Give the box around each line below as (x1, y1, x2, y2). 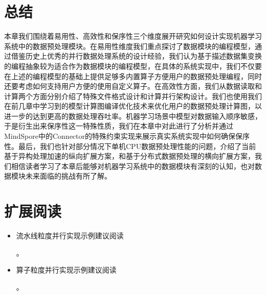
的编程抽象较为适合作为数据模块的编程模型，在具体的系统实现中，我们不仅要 (4, 60, 262, 71)
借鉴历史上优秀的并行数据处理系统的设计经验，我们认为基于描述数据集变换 (11, 51, 262, 61)
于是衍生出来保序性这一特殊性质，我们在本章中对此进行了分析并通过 (4, 120, 233, 131)
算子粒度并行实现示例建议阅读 (16, 264, 117, 275)
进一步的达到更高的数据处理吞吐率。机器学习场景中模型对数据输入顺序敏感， (4, 110, 262, 121)
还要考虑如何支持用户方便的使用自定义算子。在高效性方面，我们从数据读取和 (4, 81, 262, 91)
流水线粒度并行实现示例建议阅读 (16, 230, 124, 241)
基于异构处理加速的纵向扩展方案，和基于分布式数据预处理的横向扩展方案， (4, 151, 255, 161)
